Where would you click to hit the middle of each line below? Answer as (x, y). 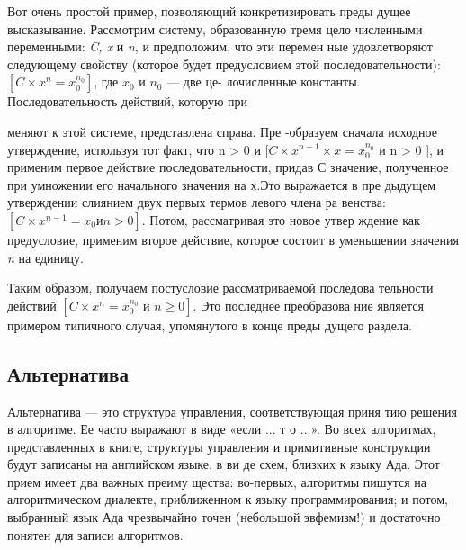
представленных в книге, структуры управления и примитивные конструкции (219, 446)
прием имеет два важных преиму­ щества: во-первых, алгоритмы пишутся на (217, 481)
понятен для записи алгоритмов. (95, 534)
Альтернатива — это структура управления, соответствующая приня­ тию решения (232, 411)
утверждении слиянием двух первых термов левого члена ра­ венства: (197, 202)
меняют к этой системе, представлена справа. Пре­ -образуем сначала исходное (222, 131)
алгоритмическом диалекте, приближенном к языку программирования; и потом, (228, 499)
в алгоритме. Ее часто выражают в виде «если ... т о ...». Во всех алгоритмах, (222, 429)
